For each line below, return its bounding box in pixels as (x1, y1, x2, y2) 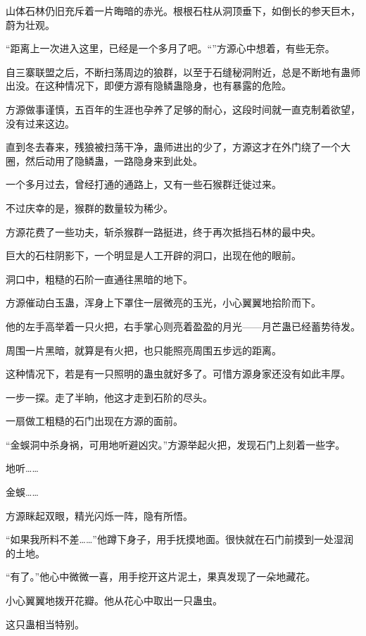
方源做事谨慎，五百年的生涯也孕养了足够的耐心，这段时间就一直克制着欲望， (6, 101, 360, 116)
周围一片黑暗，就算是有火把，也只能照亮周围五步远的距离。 (6, 342, 282, 357)
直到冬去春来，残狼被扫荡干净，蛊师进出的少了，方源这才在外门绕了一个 (6, 139, 341, 154)
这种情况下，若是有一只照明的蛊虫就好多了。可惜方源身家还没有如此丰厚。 (6, 366, 351, 381)
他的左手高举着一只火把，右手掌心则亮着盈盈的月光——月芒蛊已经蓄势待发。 (6, 318, 360, 333)
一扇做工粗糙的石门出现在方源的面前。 (6, 413, 183, 428)
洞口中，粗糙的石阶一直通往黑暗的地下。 (6, 271, 193, 286)
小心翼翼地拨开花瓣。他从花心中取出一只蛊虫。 (6, 593, 222, 608)
